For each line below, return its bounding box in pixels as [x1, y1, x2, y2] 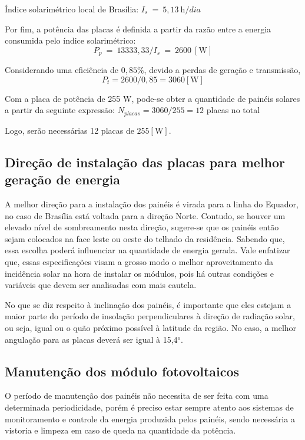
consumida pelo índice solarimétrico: [5, 34, 136, 47]
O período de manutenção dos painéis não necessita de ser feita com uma [5, 389, 268, 402]
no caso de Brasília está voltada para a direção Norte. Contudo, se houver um [5, 209, 286, 221]
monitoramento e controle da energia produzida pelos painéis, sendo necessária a [5, 412, 295, 425]
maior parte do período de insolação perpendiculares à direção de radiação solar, [5, 310, 295, 322]
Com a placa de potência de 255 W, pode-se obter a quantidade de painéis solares [5, 92, 300, 104]
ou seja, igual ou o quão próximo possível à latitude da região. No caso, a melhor [5, 322, 297, 333]
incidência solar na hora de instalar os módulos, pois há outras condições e [5, 267, 274, 279]
